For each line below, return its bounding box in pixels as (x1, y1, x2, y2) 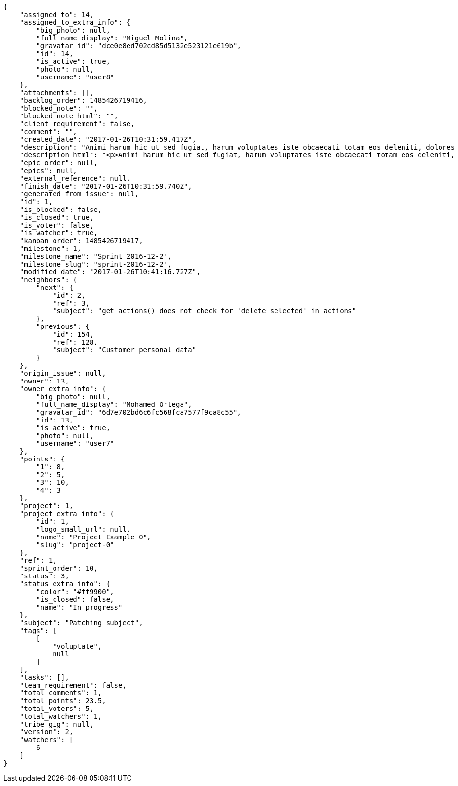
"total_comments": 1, (19, 689, 102, 697)
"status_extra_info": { (19, 580, 110, 588)
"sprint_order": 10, (19, 564, 98, 572)
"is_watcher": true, (19, 229, 98, 237)
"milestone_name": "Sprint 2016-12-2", (19, 252, 172, 260)
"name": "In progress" (36, 603, 123, 611)
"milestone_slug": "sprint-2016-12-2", (19, 260, 172, 268)
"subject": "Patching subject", (19, 619, 143, 627)
